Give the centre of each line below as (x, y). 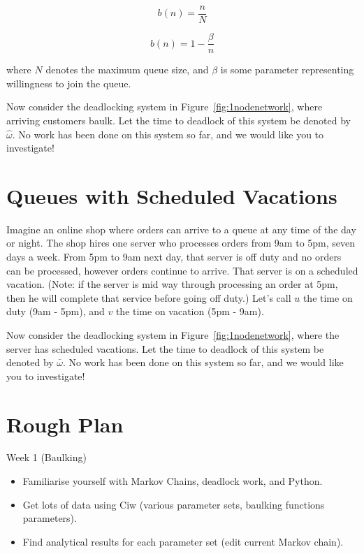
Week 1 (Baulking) (46, 457)
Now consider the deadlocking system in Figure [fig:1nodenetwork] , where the (173, 334)
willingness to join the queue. (69, 83)
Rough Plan (65, 424)
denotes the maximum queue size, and (127, 70)
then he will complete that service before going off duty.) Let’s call (149, 297)
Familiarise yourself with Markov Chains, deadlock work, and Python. (173, 481)
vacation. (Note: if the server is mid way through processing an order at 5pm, (172, 284)
